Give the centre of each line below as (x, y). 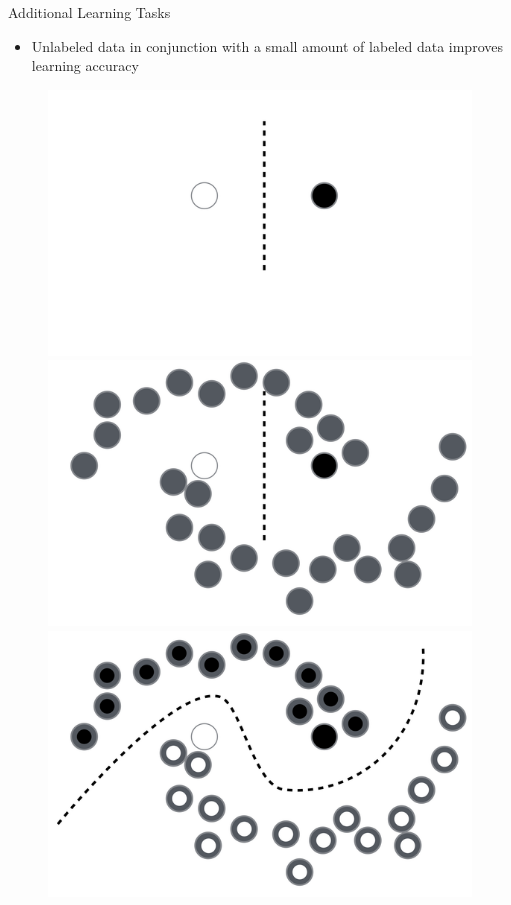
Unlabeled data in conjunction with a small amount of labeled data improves (267, 45)
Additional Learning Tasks (89, 12)
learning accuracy (85, 65)
